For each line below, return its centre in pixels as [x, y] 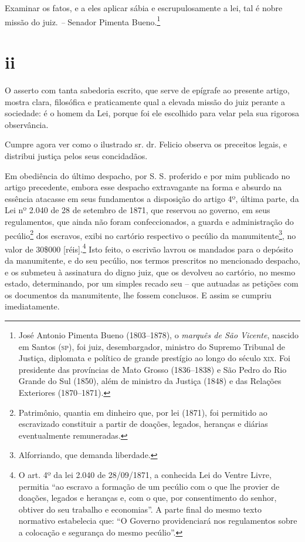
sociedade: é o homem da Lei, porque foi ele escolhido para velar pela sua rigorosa [152, 113]
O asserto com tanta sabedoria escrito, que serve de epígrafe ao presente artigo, [147, 90]
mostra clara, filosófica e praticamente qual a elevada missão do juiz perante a [145, 101]
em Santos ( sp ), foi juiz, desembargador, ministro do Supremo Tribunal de [152, 346]
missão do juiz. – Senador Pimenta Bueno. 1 [83, 21]
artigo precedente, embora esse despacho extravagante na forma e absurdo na [143, 187]
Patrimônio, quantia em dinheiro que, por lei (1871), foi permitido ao [143, 412]
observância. [27, 124]
